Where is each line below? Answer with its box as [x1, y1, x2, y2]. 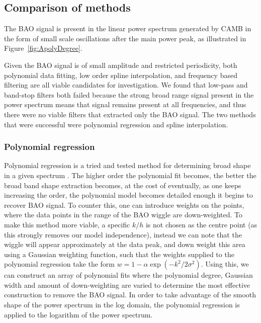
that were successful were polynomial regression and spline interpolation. [4, 119, 228, 129]
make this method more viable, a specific [4, 219, 130, 229]
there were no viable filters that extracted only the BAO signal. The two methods [4, 109, 256, 119]
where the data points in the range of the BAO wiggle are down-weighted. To [4, 209, 243, 220]
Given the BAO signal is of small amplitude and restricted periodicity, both [4, 59, 237, 70]
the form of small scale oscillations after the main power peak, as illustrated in [4, 33, 246, 43]
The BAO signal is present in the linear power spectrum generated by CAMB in [4, 23, 251, 34]
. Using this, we [201, 259, 249, 269]
